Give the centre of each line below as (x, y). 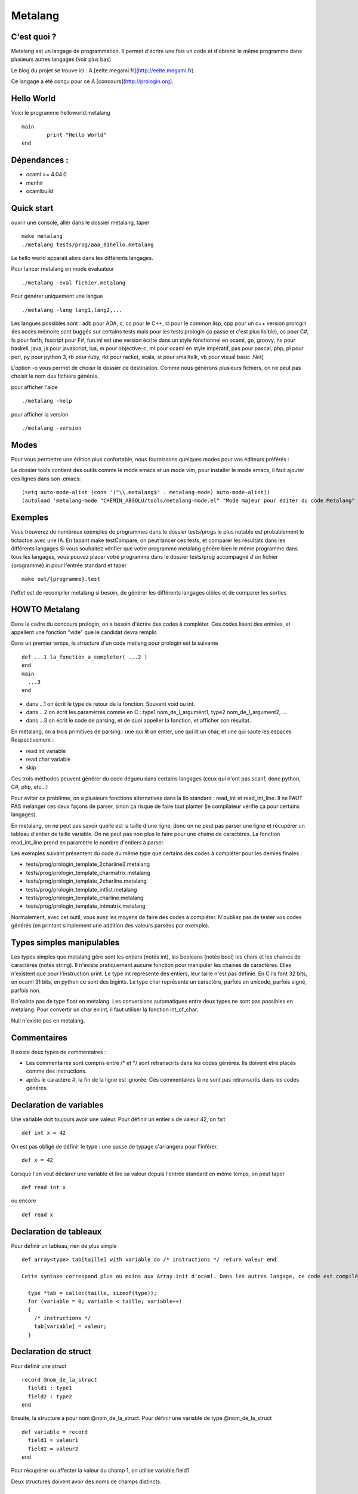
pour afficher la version (40, 414)
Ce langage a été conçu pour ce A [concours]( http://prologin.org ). (92, 81)
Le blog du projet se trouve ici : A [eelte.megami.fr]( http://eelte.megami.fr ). (103, 70)
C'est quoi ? (34, 37)
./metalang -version (52, 428)
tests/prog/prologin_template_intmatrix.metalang (86, 906)
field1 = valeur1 (53, 1441)
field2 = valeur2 (53, 1449)
